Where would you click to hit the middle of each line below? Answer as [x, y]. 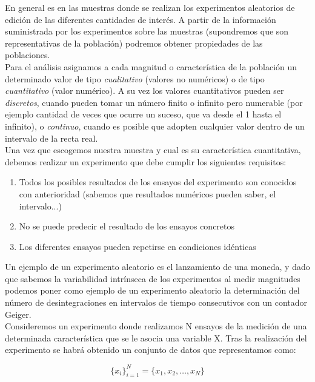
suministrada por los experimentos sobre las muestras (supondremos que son [147, 31]
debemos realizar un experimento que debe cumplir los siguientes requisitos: [146, 161]
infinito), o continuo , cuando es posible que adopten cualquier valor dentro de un [155, 126]
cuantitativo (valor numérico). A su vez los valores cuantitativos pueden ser [144, 91]
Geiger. [18, 314]
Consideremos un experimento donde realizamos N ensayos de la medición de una [156, 326]
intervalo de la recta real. [51, 138]
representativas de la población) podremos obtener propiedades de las [134, 43]
